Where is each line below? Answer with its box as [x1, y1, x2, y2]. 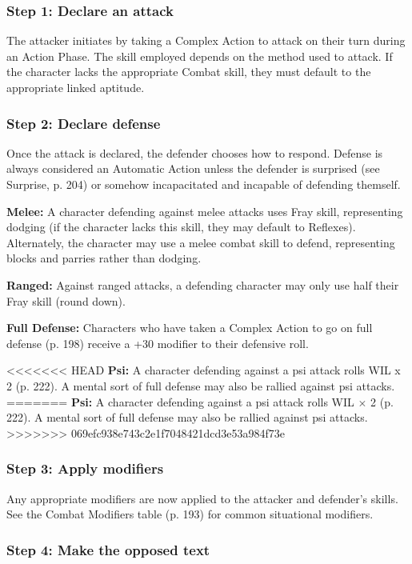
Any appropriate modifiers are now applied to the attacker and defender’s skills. [6, 490, 398, 506]
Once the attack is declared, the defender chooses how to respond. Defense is [6, 144, 383, 161]
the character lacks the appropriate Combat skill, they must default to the [6, 63, 371, 80]
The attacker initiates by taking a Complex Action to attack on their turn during [6, 32, 406, 49]
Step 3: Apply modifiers [6, 458, 164, 478]
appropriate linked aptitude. [6, 79, 145, 95]
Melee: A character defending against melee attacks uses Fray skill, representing [6, 202, 403, 219]
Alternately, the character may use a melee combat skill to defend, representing [6, 234, 395, 250]
